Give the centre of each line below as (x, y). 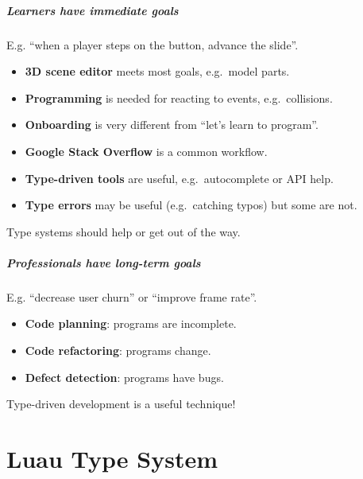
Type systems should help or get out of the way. (124, 231)
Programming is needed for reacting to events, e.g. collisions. (179, 97)
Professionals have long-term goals (104, 262)
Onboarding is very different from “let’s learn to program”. (172, 125)
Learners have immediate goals (93, 10)
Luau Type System (112, 459)
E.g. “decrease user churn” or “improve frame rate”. (132, 296)
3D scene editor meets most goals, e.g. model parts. (157, 71)
